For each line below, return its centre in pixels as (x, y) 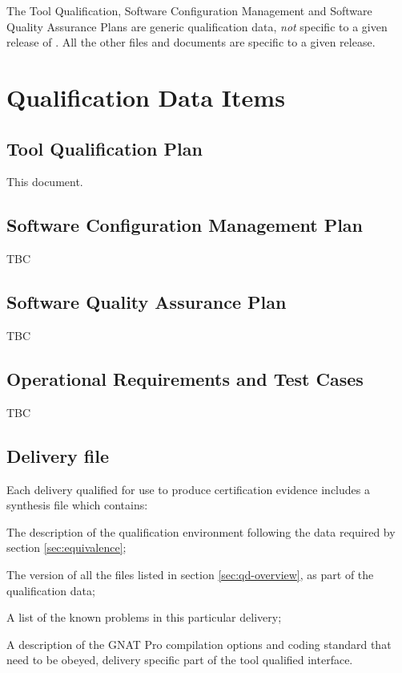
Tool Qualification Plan (105, 148)
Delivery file (58, 455)
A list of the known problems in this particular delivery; (144, 617)
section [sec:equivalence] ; (66, 547)
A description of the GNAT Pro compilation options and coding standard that (199, 644)
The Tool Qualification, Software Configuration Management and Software (189, 10)
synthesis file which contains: (77, 505)
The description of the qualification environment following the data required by (201, 531)
